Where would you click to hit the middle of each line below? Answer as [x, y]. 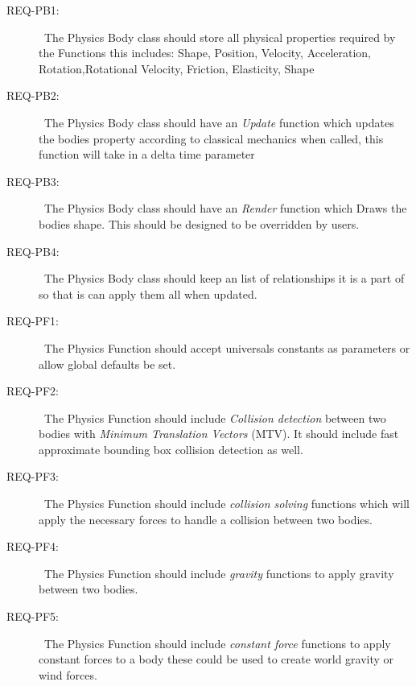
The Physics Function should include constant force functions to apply [217, 643]
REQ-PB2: [33, 95]
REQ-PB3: [33, 181]
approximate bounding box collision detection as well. [171, 449]
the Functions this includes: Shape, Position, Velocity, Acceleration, [205, 53]
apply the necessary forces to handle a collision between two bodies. [206, 519]
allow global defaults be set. [107, 364]
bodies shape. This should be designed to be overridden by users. [199, 223]
